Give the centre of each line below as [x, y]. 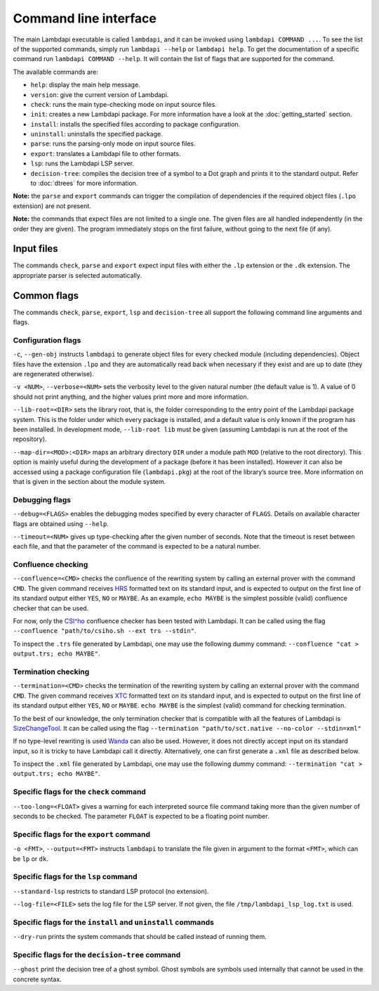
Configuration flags [47, 340]
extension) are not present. [52, 206]
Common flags [46, 295]
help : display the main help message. [85, 85]
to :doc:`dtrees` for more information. [84, 184]
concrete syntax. [38, 979]
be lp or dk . [31, 859]
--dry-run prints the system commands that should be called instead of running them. [140, 937]
